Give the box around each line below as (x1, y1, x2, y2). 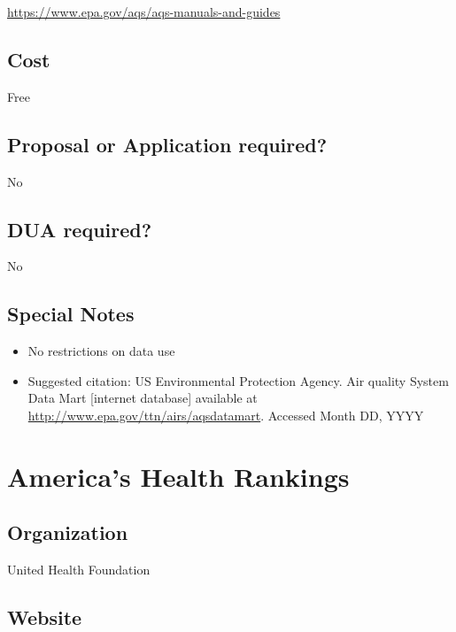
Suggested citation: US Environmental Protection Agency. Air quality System (27, 371, 449, 389)
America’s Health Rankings (7, 458, 350, 494)
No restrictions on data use (27, 342, 175, 360)
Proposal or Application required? (7, 130, 328, 158)
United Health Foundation (7, 560, 151, 579)
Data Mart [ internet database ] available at (27, 389, 258, 407)
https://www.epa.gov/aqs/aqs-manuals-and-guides (7, 3, 281, 20)
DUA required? (7, 215, 152, 243)
